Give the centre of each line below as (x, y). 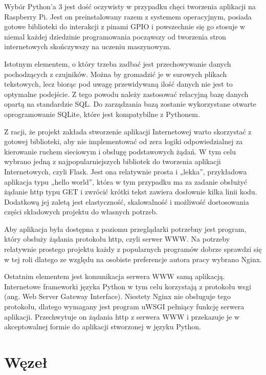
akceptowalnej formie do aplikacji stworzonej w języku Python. (103, 327)
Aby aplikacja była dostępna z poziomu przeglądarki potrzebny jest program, (125, 229)
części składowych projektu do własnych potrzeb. (81, 212)
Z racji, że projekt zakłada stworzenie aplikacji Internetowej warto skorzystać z (128, 131)
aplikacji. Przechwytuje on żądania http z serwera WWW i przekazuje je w (122, 316)
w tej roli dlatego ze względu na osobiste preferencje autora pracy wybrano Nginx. (133, 259)
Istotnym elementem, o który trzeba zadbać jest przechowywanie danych (118, 63)
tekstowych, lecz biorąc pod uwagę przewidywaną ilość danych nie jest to (118, 84)
